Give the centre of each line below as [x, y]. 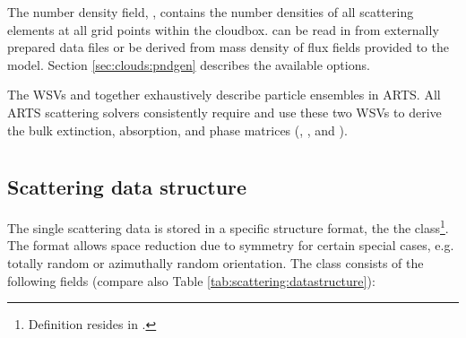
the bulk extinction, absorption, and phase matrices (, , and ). [177, 130]
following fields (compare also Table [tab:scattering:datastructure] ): [191, 280]
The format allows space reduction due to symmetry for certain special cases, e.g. [231, 245]
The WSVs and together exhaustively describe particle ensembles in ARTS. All [224, 95]
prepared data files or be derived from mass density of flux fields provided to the [228, 47]
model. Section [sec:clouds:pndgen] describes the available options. [189, 64]
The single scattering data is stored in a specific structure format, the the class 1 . [228, 226]
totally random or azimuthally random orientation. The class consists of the [216, 263]
